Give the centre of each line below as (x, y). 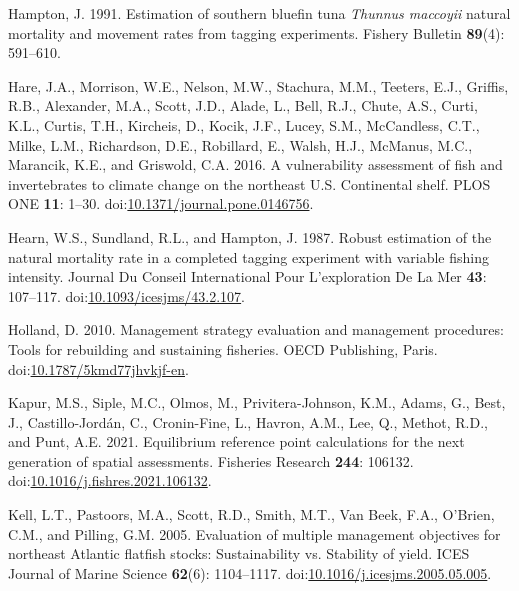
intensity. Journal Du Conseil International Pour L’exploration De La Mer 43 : (247, 276)
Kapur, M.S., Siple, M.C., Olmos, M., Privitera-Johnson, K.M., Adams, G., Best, (257, 402)
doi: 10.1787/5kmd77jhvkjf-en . (98, 368)
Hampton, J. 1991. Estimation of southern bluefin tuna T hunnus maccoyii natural (259, 13)
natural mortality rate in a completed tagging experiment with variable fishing (248, 256)
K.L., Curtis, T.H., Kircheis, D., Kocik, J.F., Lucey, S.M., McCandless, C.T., (244, 124)
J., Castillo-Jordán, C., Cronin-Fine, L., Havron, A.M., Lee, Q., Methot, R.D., (248, 421)
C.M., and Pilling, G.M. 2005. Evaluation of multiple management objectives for (254, 533)
